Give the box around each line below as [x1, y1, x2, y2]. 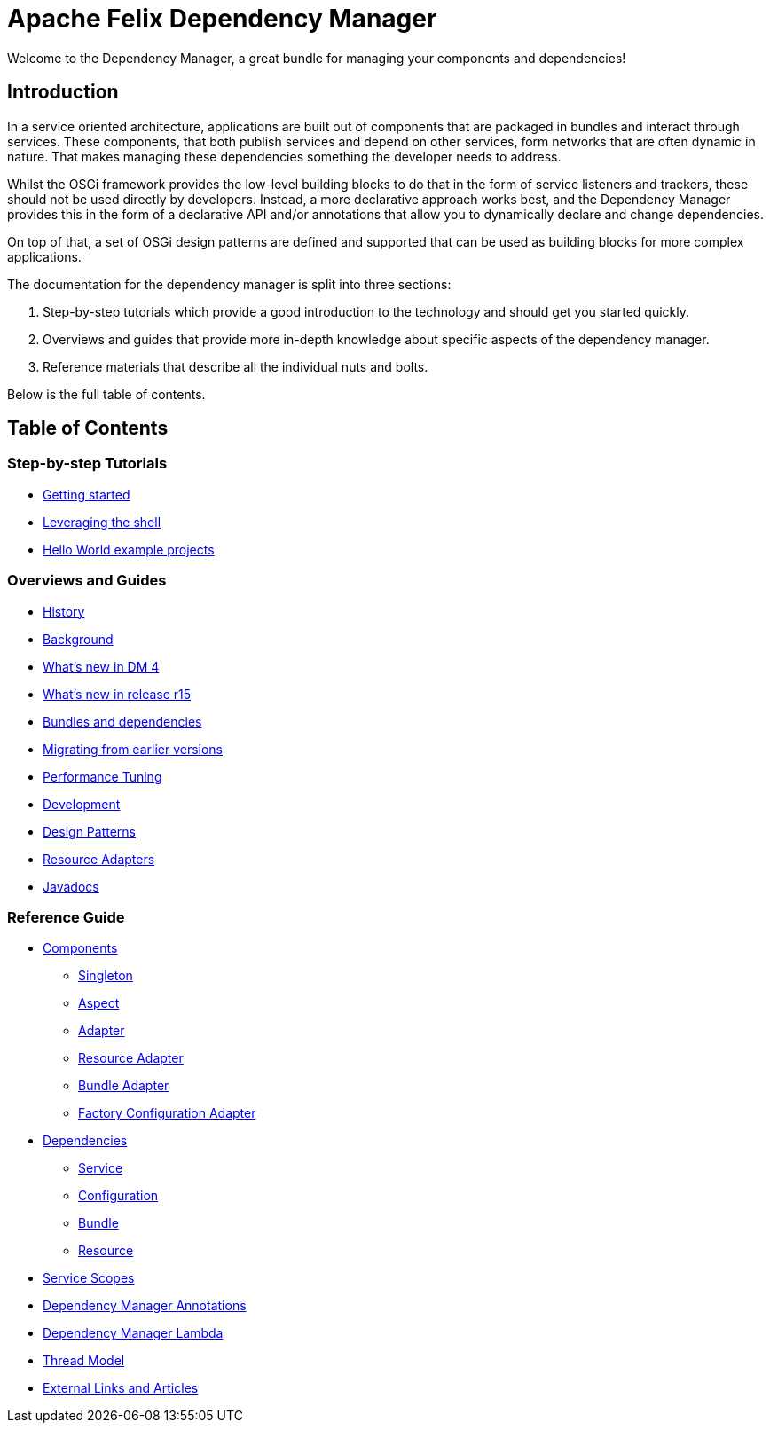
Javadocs [43, 878, 99, 894]
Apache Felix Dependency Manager [7, 4, 437, 34]
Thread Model [43, 1353, 125, 1369]
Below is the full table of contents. [7, 386, 206, 402]
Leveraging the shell [43, 514, 161, 530]
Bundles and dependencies [43, 713, 202, 729]
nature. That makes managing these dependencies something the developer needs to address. [7, 148, 562, 164]
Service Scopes [43, 1270, 135, 1286]
